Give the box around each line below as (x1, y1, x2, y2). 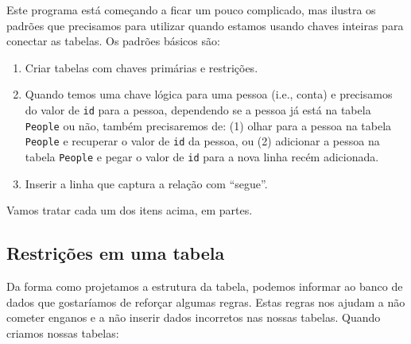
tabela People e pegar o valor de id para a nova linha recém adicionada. (25, 148, 379, 164)
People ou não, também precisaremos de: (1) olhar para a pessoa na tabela (25, 117, 392, 133)
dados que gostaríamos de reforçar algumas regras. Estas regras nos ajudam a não (6, 293, 405, 310)
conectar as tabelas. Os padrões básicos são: (6, 33, 220, 49)
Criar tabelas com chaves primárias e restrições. (25, 59, 258, 75)
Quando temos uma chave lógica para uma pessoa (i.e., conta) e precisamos (25, 86, 393, 102)
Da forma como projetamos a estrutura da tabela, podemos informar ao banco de (6, 277, 403, 294)
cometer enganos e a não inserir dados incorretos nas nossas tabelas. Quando (6, 309, 381, 326)
